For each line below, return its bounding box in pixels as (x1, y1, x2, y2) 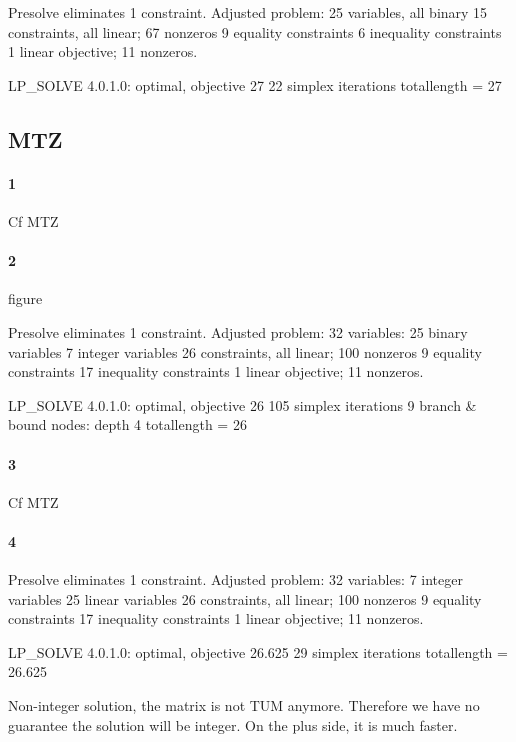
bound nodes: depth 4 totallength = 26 (8, 414, 247, 435)
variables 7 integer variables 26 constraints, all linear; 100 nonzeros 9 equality (8, 341, 482, 362)
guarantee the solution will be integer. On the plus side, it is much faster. (8, 714, 458, 735)
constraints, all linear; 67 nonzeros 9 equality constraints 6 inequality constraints (8, 21, 502, 42)
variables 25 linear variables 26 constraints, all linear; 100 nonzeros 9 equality (8, 588, 482, 609)
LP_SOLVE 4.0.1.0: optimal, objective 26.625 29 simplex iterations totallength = (8, 641, 508, 662)
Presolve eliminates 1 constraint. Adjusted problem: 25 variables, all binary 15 (8, 2, 488, 22)
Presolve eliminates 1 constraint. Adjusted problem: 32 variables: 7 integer (8, 569, 463, 590)
